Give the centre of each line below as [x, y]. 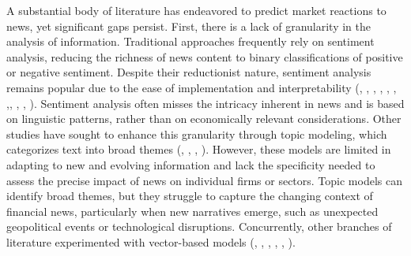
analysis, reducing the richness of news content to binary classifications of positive [205, 56]
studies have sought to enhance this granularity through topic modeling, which [197, 134]
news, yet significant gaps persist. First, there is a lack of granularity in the [189, 26]
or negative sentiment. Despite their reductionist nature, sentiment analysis [189, 72]
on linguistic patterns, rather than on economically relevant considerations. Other [204, 119]
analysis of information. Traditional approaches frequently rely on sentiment [190, 41]
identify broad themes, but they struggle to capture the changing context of [190, 196]
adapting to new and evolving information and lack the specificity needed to [191, 164]
